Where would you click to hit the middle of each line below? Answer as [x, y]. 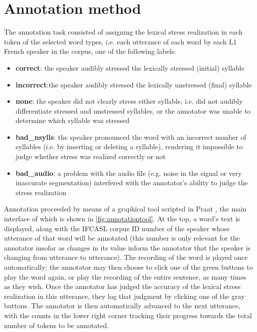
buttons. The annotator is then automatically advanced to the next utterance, [122, 306]
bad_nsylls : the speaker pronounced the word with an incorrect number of [131, 137]
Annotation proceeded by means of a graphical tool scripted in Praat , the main [125, 209]
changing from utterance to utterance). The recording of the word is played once [126, 257]
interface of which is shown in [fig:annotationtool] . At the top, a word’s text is [122, 219]
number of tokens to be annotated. [57, 325]
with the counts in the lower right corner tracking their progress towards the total [128, 315]
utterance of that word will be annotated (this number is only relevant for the [122, 238]
